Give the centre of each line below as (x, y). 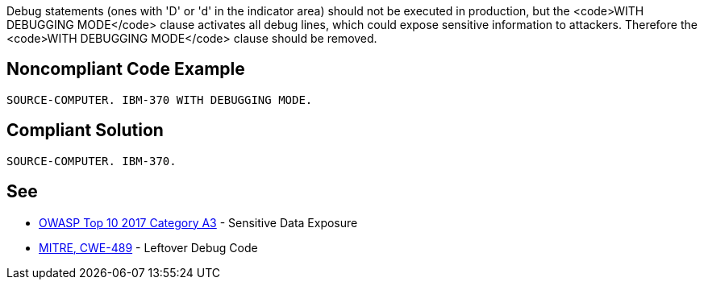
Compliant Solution (85, 131)
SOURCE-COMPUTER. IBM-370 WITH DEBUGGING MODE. (160, 99)
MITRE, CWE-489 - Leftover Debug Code (148, 247)
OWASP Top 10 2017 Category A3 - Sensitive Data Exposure (198, 222)
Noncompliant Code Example (126, 69)
